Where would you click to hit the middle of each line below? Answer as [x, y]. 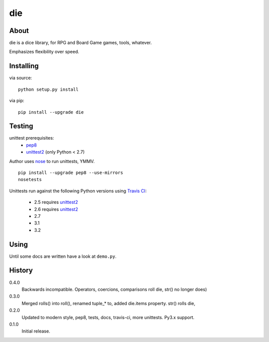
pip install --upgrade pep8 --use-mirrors [71, 173]
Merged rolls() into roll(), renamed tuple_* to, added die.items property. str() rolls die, [108, 303]
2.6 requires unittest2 [56, 209]
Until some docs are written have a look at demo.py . [63, 256]
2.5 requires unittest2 [56, 202]
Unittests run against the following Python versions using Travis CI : [78, 191]
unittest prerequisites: [32, 138]
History [21, 270]
